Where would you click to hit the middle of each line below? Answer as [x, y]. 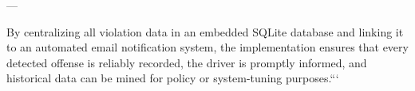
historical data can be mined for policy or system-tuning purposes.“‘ [173, 78]
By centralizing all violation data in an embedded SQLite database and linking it [205, 31]
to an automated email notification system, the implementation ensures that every [207, 47]
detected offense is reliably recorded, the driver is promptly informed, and [187, 62]
